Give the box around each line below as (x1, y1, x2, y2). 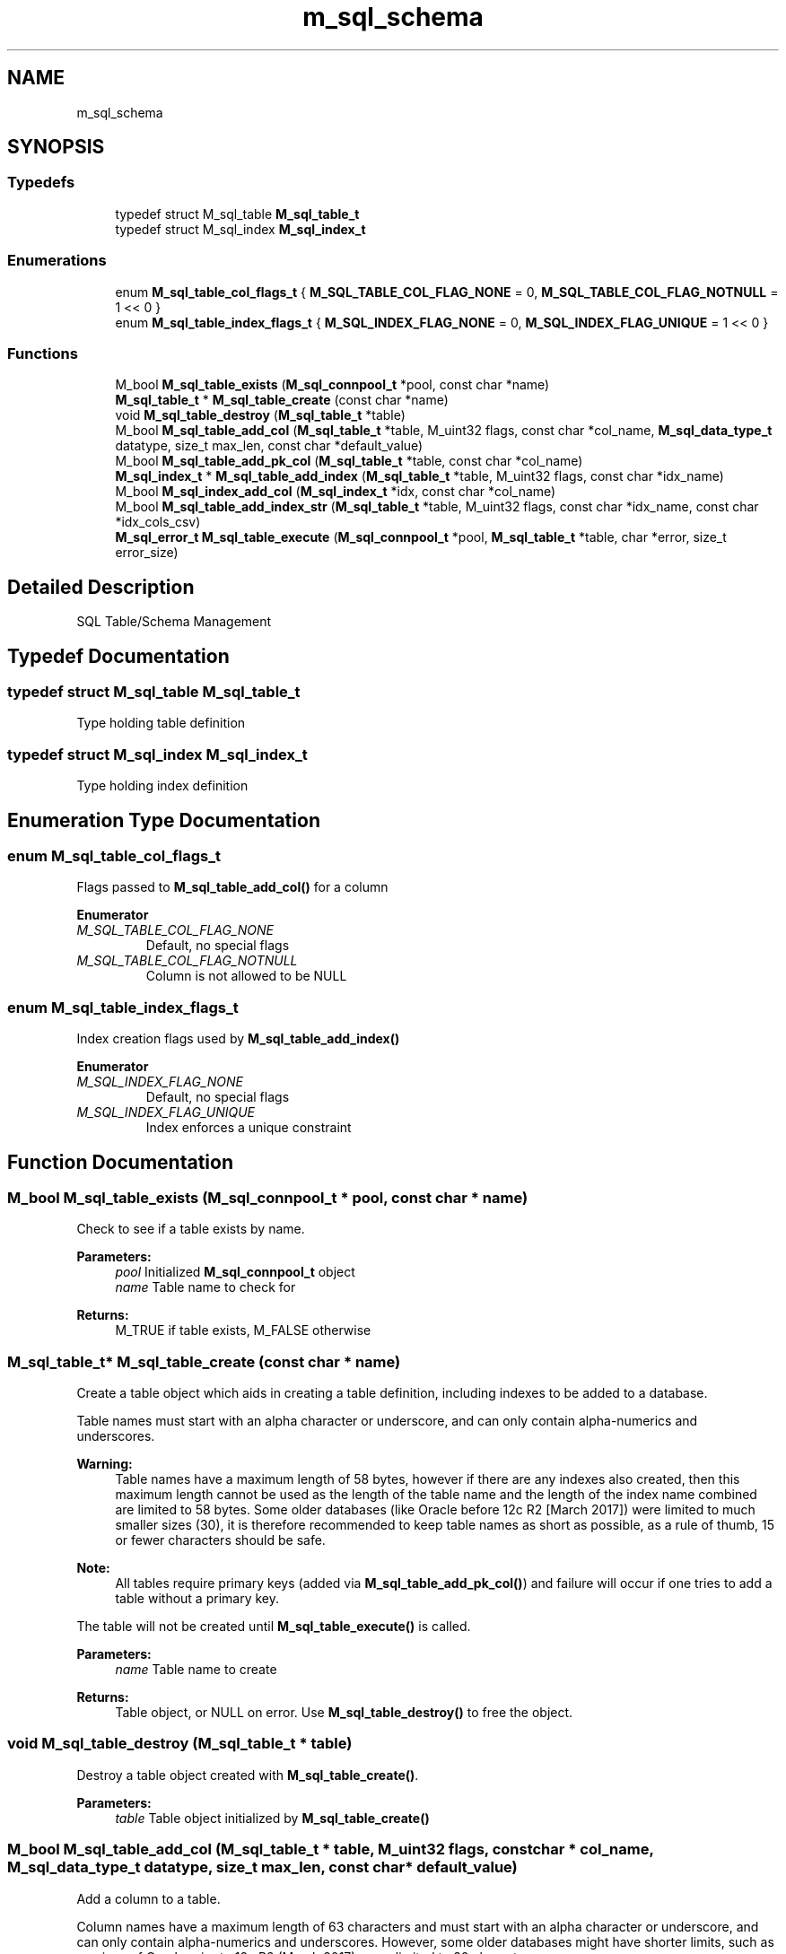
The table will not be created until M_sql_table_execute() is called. (76, 1618, 471, 1635)
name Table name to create (115, 1662, 277, 1678)
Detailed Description (7, 575, 195, 598)
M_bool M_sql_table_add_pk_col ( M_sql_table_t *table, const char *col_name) (115, 453, 583, 469)
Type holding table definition (76, 715, 246, 731)
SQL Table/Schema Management (76, 614, 272, 630)
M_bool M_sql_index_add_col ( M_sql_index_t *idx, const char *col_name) (115, 484, 556, 500)
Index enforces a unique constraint (145, 1120, 352, 1136)
